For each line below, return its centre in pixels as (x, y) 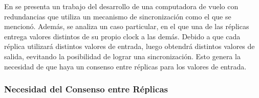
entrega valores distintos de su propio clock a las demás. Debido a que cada (122, 36)
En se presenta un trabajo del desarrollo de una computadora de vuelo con (121, 6)
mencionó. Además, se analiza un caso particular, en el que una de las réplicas (127, 26)
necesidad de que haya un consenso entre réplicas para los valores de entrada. (125, 66)
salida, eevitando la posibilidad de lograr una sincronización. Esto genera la (122, 56)
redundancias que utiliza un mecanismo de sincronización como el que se (118, 16)
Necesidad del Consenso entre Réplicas (86, 89)
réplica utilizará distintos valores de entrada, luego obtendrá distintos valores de (129, 46)
